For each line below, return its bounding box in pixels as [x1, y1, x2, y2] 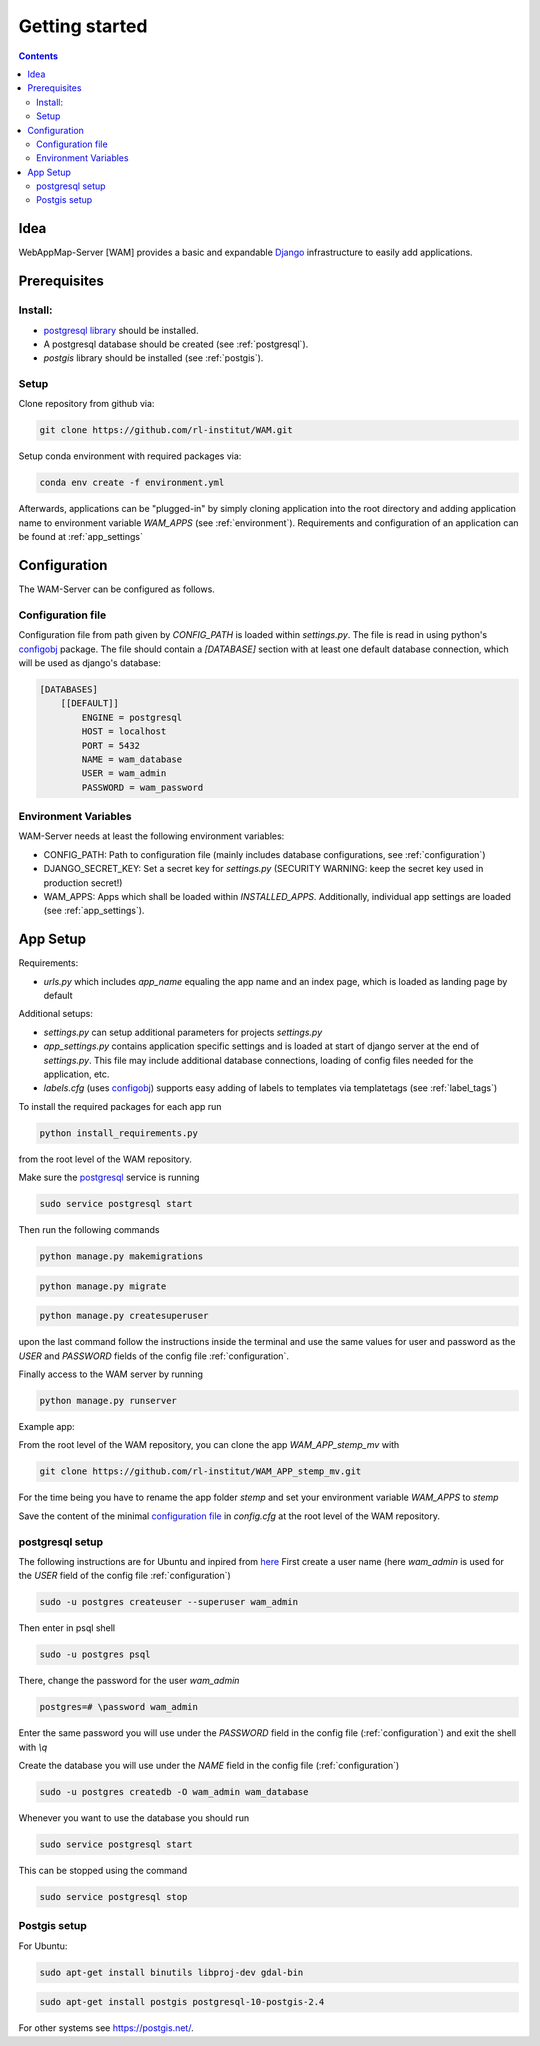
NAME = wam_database [81, 753, 183, 765]
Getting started [18, 15, 148, 37]
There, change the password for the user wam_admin [18, 1675, 240, 1687]
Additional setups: [18, 1008, 94, 1020]
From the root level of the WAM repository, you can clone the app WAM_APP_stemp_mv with [18, 1439, 400, 1451]
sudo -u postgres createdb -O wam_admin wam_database [39, 1786, 309, 1797]
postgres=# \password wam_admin [39, 1701, 199, 1713]
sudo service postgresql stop [39, 1891, 188, 1902]
